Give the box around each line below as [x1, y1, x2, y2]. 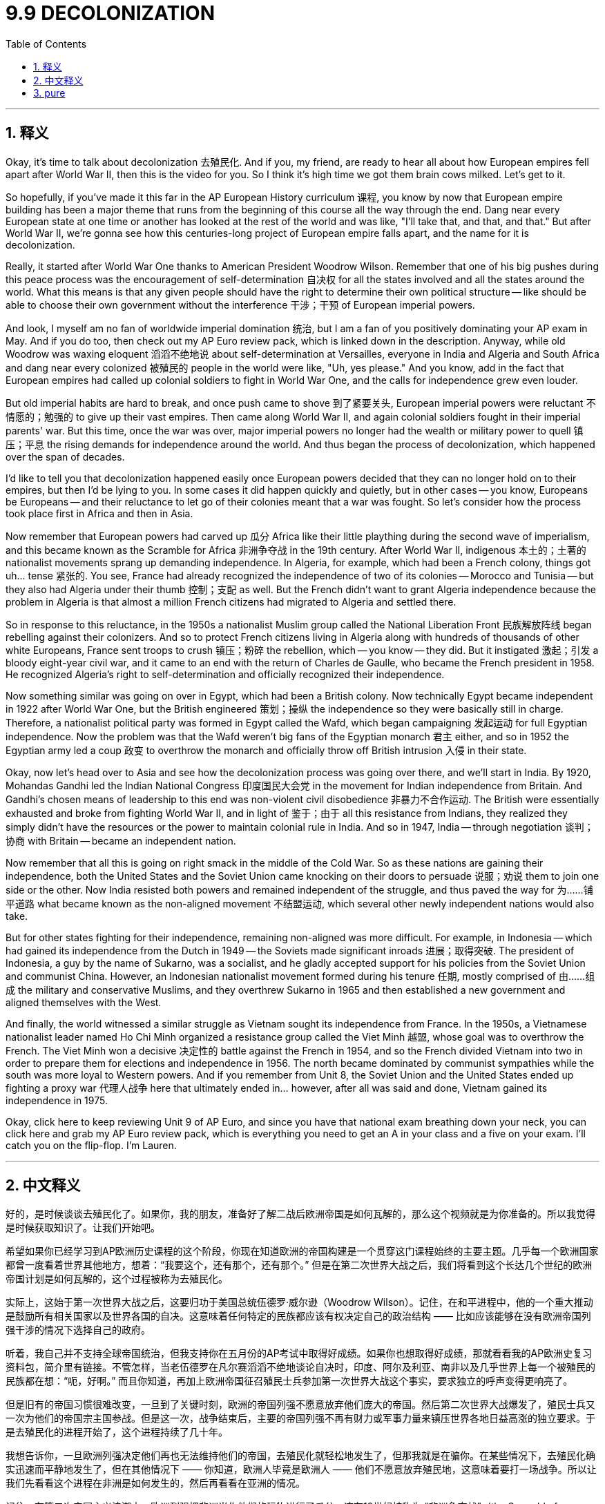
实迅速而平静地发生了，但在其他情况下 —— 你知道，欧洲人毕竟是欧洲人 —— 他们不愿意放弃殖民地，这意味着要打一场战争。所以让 [6, 1463, 597, 1476]
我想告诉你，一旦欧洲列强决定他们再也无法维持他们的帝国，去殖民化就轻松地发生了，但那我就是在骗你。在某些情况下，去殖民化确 [6, 1449, 595, 1462]
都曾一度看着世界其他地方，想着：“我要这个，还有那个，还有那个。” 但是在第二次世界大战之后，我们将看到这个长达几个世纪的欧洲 [6, 1259, 593, 1271]
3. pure [33, 86, 66, 99]
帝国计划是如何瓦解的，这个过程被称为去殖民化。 [6, 1273, 228, 1285]
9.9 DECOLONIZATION [6, 1, 215, 25]
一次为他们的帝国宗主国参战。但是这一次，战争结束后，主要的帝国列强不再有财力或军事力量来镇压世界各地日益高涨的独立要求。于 [6, 1412, 595, 1425]
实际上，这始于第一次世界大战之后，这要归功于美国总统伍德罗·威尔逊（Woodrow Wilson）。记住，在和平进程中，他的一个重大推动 [6, 1296, 593, 1309]
